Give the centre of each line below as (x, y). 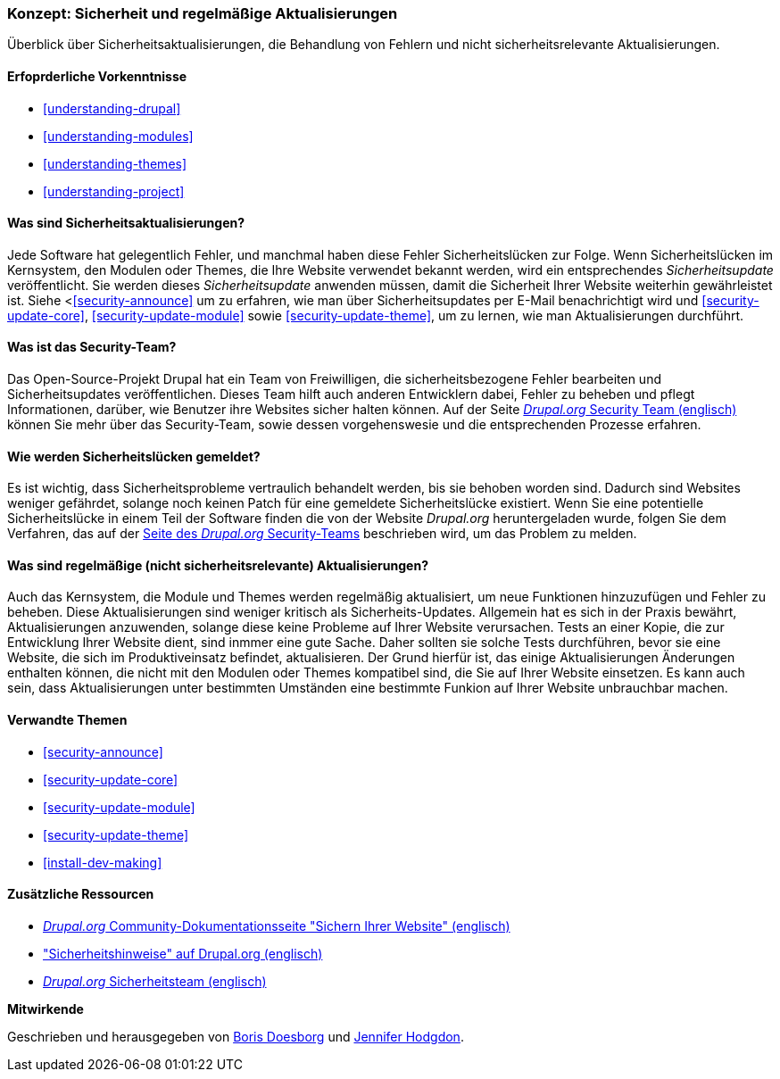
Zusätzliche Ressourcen (81, 894)
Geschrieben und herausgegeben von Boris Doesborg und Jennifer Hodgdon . (236, 1036)
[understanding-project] (114, 191)
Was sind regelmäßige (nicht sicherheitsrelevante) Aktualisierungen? (218, 565)
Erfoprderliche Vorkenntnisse (97, 76)
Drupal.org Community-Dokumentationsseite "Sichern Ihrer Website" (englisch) (277, 925)
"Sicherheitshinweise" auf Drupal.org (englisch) (183, 953)
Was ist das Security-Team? (92, 347)
